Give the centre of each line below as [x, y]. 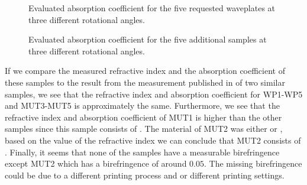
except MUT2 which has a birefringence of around [96, 163]
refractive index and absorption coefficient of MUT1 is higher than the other [143, 117]
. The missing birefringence [253, 163]
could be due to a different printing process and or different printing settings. [145, 175]
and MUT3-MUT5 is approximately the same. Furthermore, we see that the [142, 106]
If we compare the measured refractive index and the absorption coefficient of [145, 71]
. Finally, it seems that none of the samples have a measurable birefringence [142, 152]
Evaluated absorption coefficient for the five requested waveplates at [152, 8]
